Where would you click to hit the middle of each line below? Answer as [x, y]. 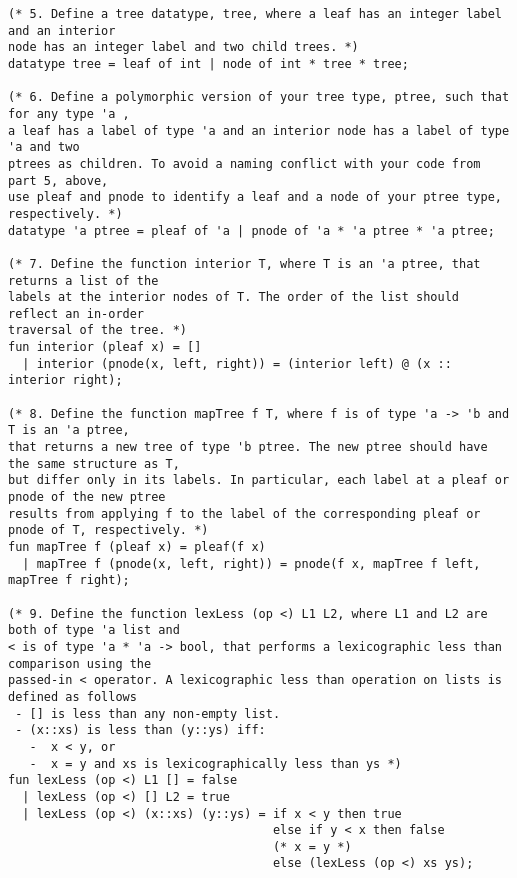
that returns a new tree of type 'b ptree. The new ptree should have [248, 447]
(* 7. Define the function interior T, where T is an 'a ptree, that [244, 263]
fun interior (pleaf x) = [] [105, 347]
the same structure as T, [94, 463]
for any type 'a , [69, 113]
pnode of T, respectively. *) [108, 530]
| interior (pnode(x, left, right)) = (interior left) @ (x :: [237, 363]
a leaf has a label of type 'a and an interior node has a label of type [259, 130]
